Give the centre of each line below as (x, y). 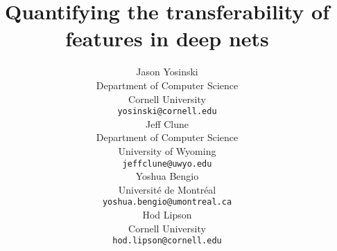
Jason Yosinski (167, 72)
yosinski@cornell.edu (167, 112)
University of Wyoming (167, 150)
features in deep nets (167, 38)
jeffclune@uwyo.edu (167, 164)
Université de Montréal (167, 189)
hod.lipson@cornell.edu (167, 241)
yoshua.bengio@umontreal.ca (167, 202)
